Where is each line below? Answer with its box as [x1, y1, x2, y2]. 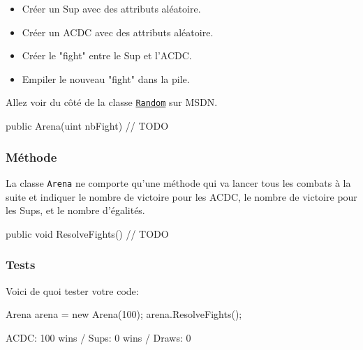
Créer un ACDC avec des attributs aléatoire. [22, 24, 214, 39]
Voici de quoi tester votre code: [6, 283, 139, 298]
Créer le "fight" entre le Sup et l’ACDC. [22, 48, 192, 63]
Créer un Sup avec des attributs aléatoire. [22, 1, 201, 15]
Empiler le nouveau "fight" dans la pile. [22, 71, 190, 86]
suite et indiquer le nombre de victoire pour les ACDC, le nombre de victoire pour [6, 189, 357, 204]
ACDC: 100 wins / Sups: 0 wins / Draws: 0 [6, 330, 191, 344]
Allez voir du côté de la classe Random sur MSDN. [6, 95, 218, 109]
